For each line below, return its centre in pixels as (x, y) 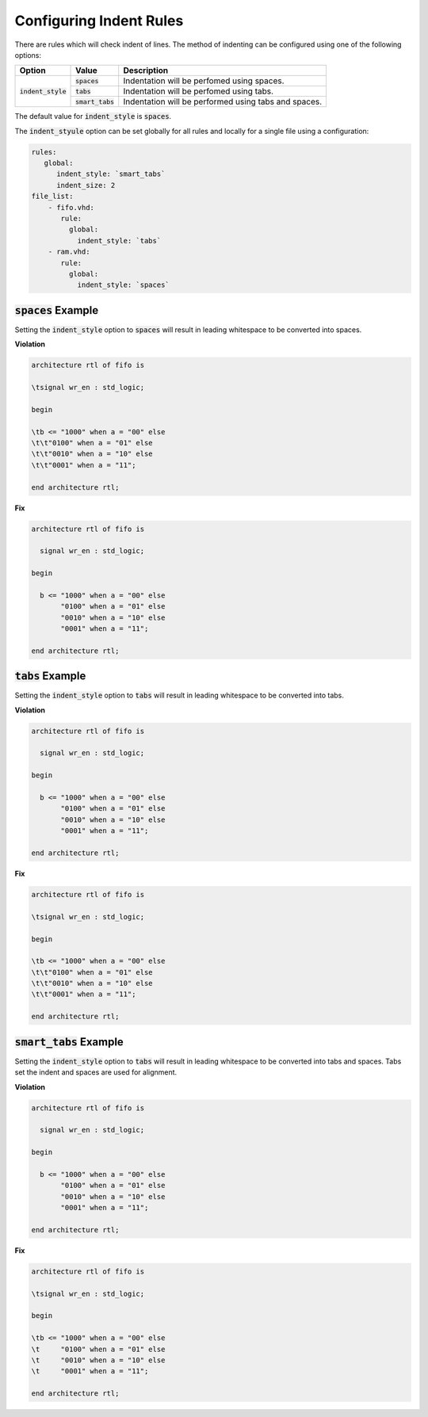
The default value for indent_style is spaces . (93, 116)
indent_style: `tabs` (119, 241)
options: (28, 55)
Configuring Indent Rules (99, 21)
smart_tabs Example (69, 1042)
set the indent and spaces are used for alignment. (96, 1072)
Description (146, 71)
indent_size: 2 (86, 185)
